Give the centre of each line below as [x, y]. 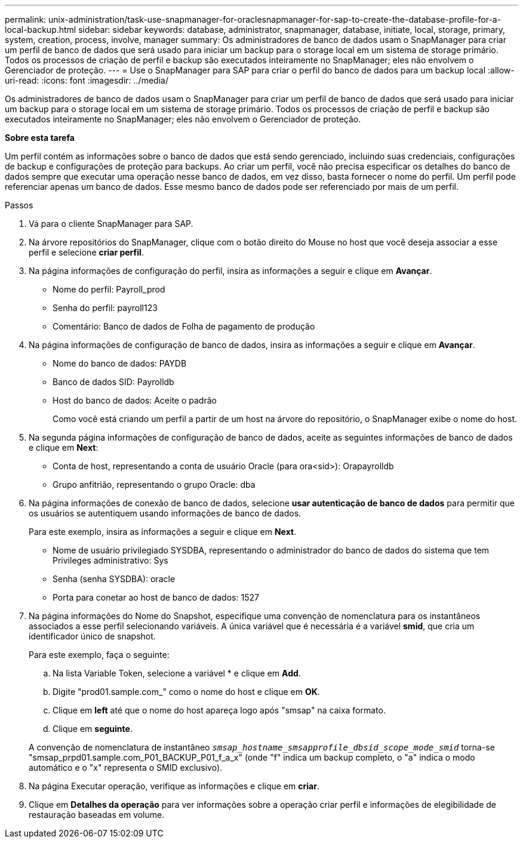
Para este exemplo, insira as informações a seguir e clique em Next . [163, 532]
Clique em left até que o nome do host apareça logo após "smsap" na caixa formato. [219, 710]
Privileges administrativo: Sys [110, 560]
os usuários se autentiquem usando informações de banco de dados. [165, 513]
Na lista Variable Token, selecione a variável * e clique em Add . [177, 673]
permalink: [26, 19]
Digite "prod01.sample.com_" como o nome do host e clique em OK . [186, 692]
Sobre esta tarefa [40, 138]
